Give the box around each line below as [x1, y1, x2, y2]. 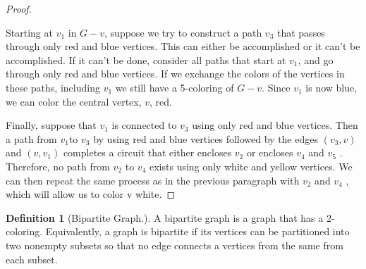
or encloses [246, 145, 293, 160]
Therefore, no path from [6, 158, 110, 173]
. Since [262, 80, 291, 94]
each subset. [6, 251, 58, 266]
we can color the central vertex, [6, 94, 142, 108]
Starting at [6, 25, 53, 39]
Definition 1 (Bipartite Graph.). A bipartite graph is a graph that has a [6, 210, 324, 225]
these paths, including [6, 80, 100, 94]
